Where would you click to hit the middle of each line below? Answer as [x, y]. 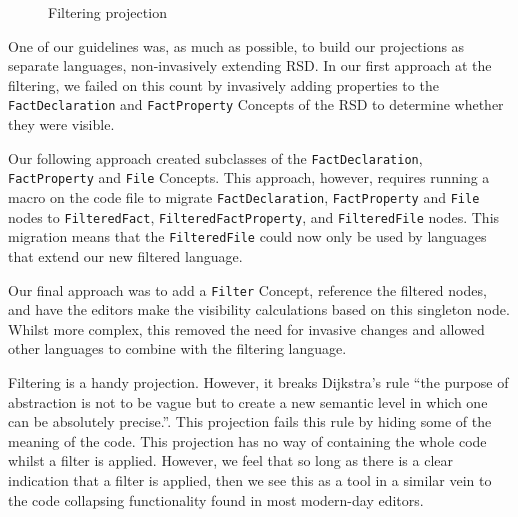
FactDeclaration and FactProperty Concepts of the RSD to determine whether [256, 104]
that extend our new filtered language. [125, 255]
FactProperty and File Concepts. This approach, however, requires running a [249, 177]
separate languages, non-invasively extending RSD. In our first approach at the [250, 65]
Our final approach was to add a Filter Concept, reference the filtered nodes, [247, 289]
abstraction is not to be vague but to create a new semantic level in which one [248, 401]
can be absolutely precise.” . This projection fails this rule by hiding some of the [250, 421]
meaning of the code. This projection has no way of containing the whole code [247, 440]
